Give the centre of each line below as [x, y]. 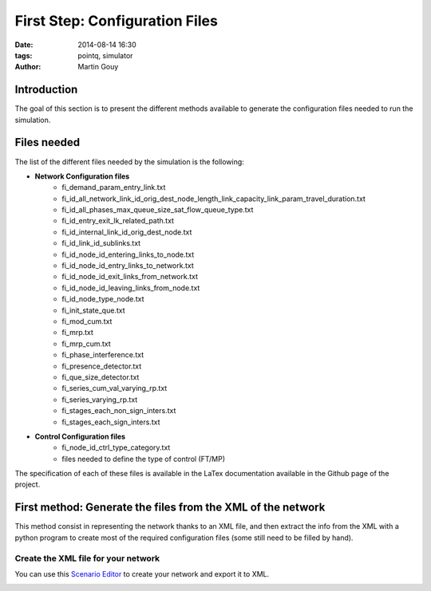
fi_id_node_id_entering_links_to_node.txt [128, 254]
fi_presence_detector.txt [102, 366]
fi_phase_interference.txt [103, 355]
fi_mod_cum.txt [87, 321]
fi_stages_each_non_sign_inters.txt [119, 411]
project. [28, 485]
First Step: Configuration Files [117, 21]
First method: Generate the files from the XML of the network [170, 508]
